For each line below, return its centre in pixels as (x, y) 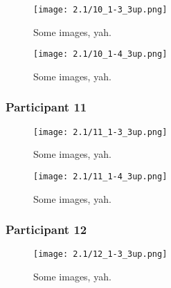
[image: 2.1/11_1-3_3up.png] (100, 132)
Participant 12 (46, 229)
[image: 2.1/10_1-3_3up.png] (100, 10)
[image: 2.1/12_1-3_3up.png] (100, 254)
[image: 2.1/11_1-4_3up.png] (100, 176)
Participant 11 (46, 107)
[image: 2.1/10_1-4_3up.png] (100, 54)
